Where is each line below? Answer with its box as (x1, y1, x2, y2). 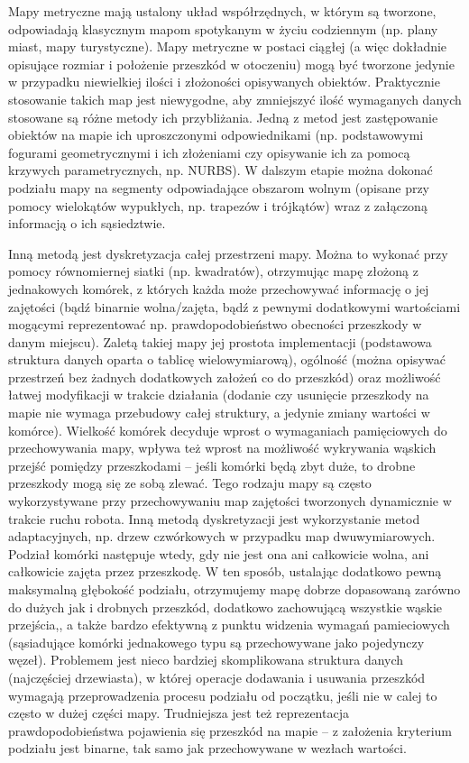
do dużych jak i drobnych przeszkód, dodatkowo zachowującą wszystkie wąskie (8, 597, 443, 616)
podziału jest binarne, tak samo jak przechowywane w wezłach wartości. (8, 739, 407, 758)
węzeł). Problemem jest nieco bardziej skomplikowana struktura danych (8, 650, 404, 669)
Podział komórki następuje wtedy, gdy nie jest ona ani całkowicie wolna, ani (8, 544, 429, 563)
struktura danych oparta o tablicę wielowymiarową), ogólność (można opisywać (8, 350, 446, 369)
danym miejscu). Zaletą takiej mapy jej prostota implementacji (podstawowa (8, 332, 432, 351)
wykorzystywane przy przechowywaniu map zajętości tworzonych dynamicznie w (8, 492, 452, 510)
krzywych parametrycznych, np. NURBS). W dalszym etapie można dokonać (8, 161, 433, 179)
